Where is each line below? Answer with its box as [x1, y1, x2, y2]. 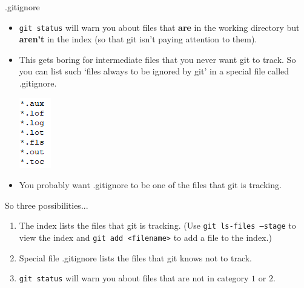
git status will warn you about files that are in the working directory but [19, 21, 300, 33]
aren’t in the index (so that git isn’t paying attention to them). [19, 33, 257, 45]
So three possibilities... [5, 198, 88, 211]
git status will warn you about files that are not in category [19, 272, 249, 284]
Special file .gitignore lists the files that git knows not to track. [19, 251, 253, 264]
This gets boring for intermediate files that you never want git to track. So [19, 53, 296, 65]
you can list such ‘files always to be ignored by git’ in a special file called [19, 65, 289, 77]
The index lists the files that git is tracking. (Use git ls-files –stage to [19, 219, 296, 232]
